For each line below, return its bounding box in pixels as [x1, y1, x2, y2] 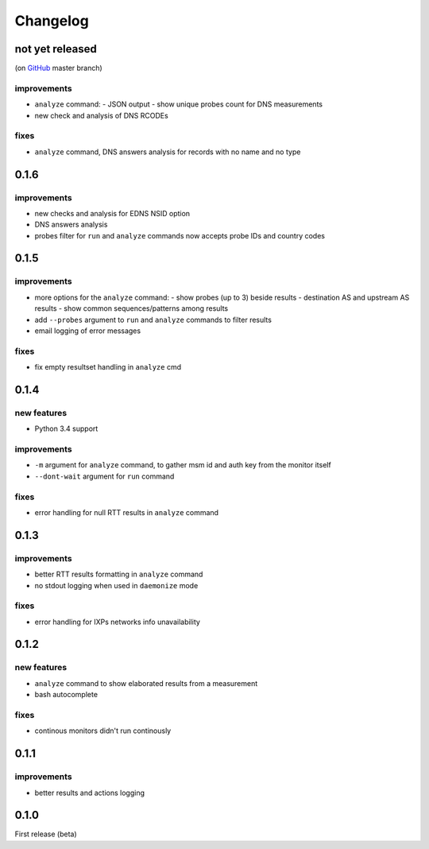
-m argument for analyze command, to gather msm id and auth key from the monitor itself [34, 460, 331, 470]
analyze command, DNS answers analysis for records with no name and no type [34, 147, 301, 157]
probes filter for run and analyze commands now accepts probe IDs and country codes [34, 231, 326, 240]
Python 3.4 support [34, 424, 99, 433]
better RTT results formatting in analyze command [34, 569, 203, 580]
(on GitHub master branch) [14, 64, 102, 73]
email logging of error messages [34, 326, 141, 335]
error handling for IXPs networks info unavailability [34, 617, 200, 626]
